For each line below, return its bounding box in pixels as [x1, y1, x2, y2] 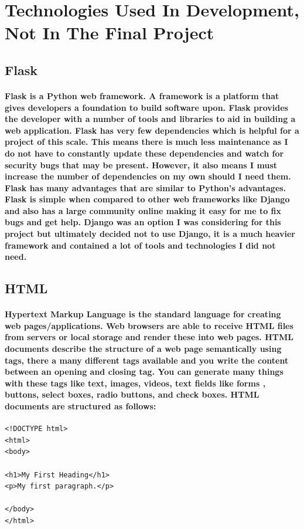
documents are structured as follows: [5, 399, 156, 412]
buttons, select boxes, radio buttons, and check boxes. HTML [5, 388, 259, 401]
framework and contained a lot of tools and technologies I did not [5, 239, 276, 251]
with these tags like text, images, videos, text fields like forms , [5, 377, 266, 389]
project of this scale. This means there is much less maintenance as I [5, 135, 288, 148]
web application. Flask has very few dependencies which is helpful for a [5, 124, 299, 136]
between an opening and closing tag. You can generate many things [5, 365, 283, 378]
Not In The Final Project [5, 21, 214, 45]
